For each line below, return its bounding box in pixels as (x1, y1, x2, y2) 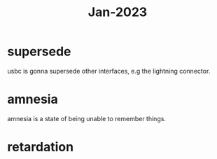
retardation (7, 139, 74, 155)
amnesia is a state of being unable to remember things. (7, 114, 167, 123)
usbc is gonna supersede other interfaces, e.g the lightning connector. (7, 67, 211, 75)
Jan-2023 (87, 4, 148, 20)
